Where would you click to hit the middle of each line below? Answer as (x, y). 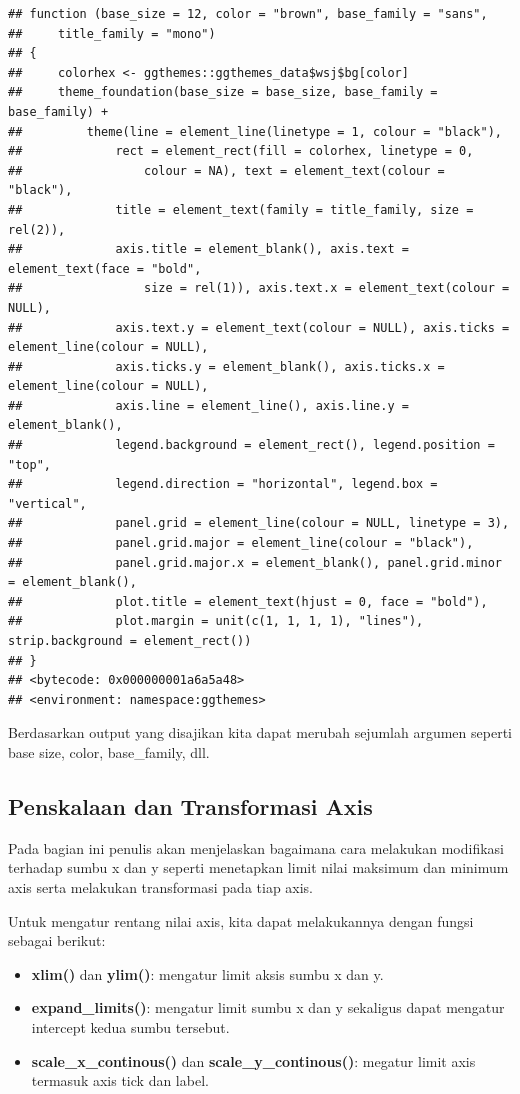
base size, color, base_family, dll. (109, 751)
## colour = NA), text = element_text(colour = (226, 170)
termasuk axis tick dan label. (120, 1080)
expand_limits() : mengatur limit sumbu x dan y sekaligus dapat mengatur (268, 1007)
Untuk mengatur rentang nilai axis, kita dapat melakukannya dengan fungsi (241, 920)
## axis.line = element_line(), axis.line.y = (208, 405)
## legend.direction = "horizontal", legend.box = (223, 484)
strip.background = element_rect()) (130, 641)
